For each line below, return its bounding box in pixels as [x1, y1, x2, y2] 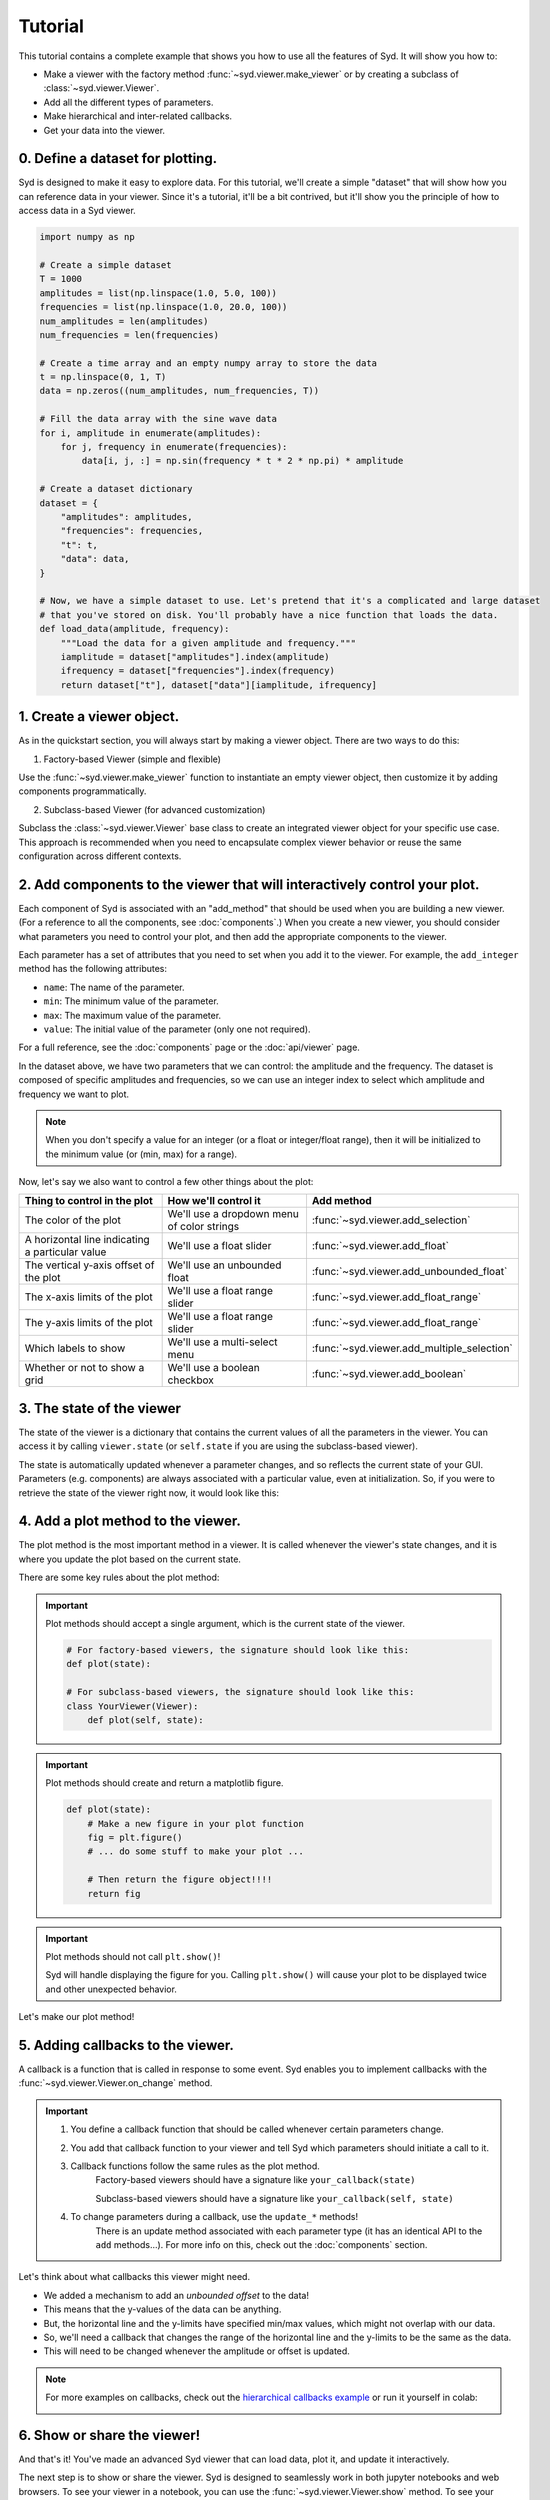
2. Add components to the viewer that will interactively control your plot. [18, 876, 480, 893]
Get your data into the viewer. [43, 124, 165, 136]
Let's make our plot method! [18, 2011, 135, 2023]
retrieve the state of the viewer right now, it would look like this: [18, 1486, 280, 1499]
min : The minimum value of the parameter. [43, 995, 219, 1007]
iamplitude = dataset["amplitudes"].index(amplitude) [60, 651, 330, 662]
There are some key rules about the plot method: [18, 1571, 220, 1584]
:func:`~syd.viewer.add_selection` [311, 1213, 471, 1227]
